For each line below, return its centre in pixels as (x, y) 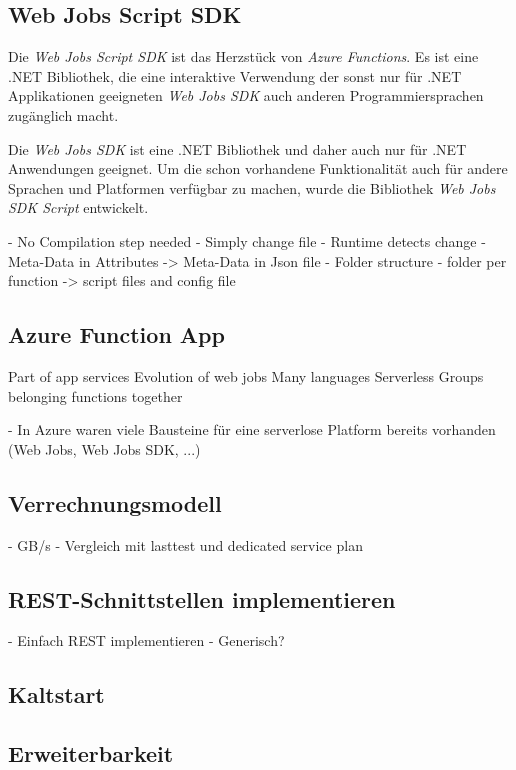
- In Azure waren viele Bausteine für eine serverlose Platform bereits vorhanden (252, 429)
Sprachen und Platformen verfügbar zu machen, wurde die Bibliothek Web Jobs (252, 187)
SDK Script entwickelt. (78, 207)
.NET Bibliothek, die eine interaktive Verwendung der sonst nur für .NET (235, 75)
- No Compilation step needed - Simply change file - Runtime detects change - (247, 240)
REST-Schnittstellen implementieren (202, 598)
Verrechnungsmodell (115, 502)
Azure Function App (116, 334)
